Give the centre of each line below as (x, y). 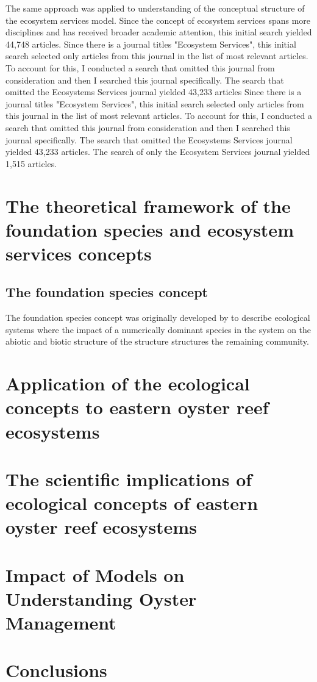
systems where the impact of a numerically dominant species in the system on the (158, 329)
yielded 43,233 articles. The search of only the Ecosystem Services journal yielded (158, 152)
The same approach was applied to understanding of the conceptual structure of (155, 8)
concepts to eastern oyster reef (137, 407)
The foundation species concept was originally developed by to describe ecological (158, 318)
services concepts (79, 253)
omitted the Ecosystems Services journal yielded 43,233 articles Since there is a (154, 92)
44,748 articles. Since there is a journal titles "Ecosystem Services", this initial (151, 44)
